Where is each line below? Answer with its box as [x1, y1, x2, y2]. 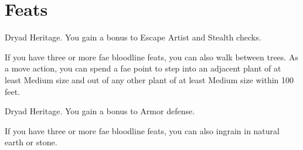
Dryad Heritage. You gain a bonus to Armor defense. [5, 105, 195, 117]
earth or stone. [5, 136, 57, 148]
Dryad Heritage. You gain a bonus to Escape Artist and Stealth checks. [5, 31, 261, 43]
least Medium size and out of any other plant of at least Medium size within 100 [5, 73, 294, 86]
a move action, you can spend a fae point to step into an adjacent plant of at [5, 62, 281, 74]
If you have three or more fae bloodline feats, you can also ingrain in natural [5, 124, 280, 137]
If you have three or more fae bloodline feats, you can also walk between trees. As [5, 50, 298, 63]
